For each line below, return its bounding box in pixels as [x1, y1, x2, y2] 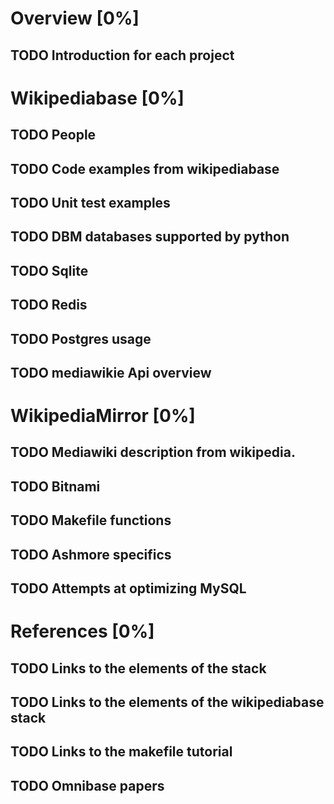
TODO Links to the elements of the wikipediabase [10, 694, 325, 711]
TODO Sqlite [10, 262, 89, 279]
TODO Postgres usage [10, 330, 152, 347]
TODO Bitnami [10, 478, 101, 495]
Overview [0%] [10, 7, 140, 30]
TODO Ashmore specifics [10, 546, 172, 563]
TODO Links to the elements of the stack [10, 660, 267, 677]
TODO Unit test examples [10, 194, 171, 211]
